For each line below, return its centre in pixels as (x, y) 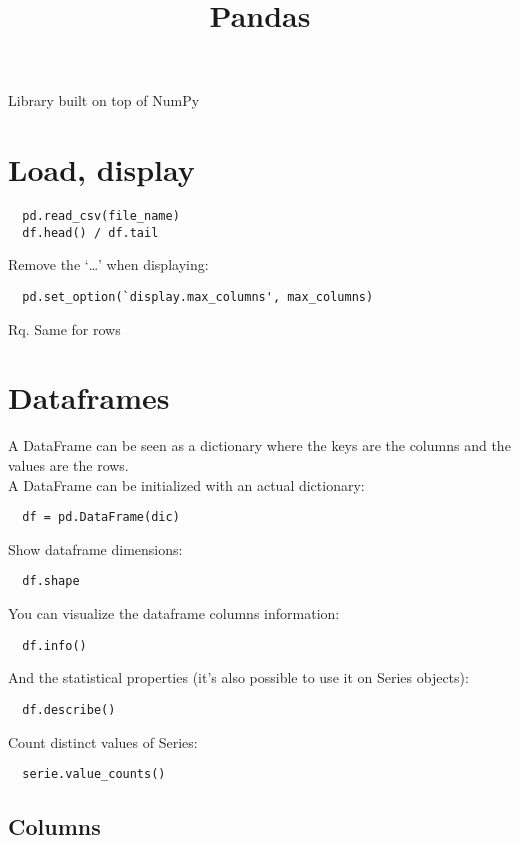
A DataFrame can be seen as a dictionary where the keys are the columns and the (259, 445)
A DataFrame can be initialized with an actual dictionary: (186, 484)
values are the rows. (68, 464)
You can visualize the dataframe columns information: (174, 613)
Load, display (101, 169)
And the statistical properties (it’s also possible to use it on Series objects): (238, 677)
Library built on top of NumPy (104, 100)
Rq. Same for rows (64, 328)
